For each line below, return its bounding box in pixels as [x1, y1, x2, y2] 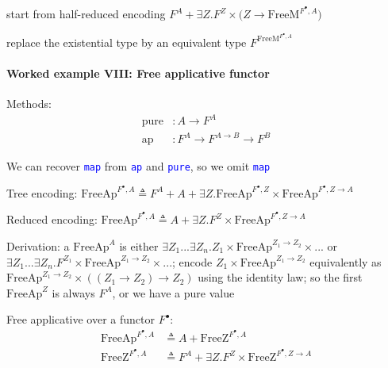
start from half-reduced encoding [6, 6, 166, 22]
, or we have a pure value [112, 284, 235, 301]
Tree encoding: [6, 184, 78, 201]
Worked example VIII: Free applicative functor [6, 65, 270, 82]
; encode [172, 253, 213, 270]
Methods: [6, 95, 52, 112]
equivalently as [309, 253, 382, 270]
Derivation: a [6, 237, 70, 254]
